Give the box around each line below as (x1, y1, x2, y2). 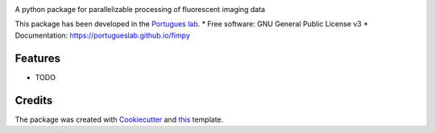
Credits (14, 93, 53, 107)
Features (14, 51, 60, 65)
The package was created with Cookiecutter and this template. (14, 115, 224, 124)
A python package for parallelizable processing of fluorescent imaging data (14, 5, 266, 14)
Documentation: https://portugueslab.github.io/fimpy (14, 30, 191, 40)
